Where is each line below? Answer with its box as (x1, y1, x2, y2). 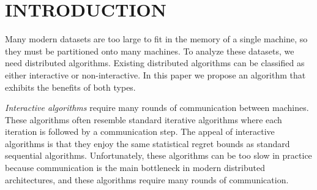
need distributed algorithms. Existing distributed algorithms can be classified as (5, 56, 305, 69)
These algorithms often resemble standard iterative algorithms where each (5, 113, 282, 126)
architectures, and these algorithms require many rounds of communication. (5, 173, 289, 186)
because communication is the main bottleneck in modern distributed (5, 161, 265, 174)
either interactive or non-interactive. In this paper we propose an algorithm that (5, 68, 306, 81)
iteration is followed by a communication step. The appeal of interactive (5, 125, 275, 138)
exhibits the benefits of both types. (5, 80, 136, 93)
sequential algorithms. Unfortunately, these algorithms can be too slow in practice (5, 149, 312, 162)
